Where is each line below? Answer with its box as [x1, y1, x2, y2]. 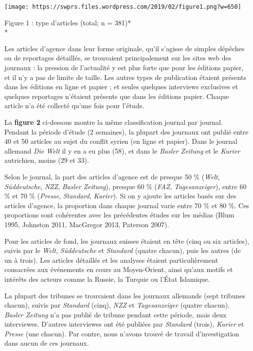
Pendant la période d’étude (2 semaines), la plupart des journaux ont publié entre [4, 126, 249, 136]
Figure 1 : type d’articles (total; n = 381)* [4, 17, 131, 27]
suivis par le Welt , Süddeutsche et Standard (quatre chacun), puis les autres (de [4, 245, 241, 255]
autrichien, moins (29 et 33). [4, 155, 89, 165]
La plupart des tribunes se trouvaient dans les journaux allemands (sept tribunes [4, 290, 245, 300]
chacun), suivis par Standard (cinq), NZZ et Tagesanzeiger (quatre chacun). [4, 300, 230, 310]
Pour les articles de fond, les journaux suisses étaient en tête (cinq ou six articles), [4, 235, 250, 246]
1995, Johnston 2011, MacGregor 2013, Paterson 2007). [4, 219, 169, 229]
